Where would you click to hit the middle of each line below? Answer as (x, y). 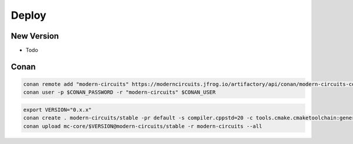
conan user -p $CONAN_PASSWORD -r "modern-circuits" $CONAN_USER (119, 92)
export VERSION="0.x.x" (58, 110)
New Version (35, 36)
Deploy (29, 15)
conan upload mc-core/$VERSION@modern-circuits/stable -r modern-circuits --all (143, 126)
